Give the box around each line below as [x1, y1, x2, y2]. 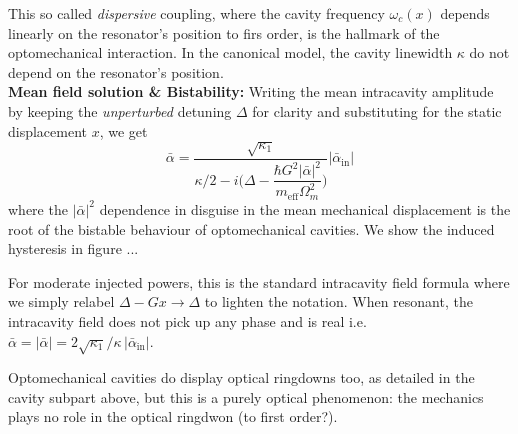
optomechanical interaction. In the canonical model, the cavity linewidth [8, 42, 453, 63]
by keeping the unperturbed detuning [8, 100, 232, 121]
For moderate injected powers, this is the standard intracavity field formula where [8, 271, 510, 292]
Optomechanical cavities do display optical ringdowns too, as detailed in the [8, 367, 475, 388]
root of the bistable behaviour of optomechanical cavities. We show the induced [8, 218, 495, 239]
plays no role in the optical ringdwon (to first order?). [8, 406, 338, 427]
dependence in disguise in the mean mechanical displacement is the [99, 198, 511, 219]
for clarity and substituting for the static [252, 100, 502, 121]
